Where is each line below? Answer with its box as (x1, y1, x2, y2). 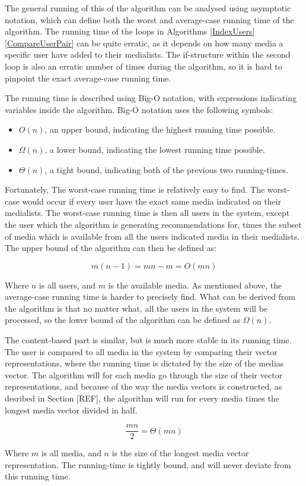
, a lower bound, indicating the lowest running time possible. (44, 143, 265, 155)
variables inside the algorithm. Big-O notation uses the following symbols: (5, 103, 273, 115)
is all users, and (39, 278, 95, 291)
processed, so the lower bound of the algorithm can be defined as (5, 313, 241, 326)
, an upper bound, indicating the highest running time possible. (44, 123, 276, 136)
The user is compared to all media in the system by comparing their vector (5, 345, 278, 358)
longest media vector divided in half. (5, 403, 138, 416)
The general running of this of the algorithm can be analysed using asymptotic (5, 2, 291, 14)
